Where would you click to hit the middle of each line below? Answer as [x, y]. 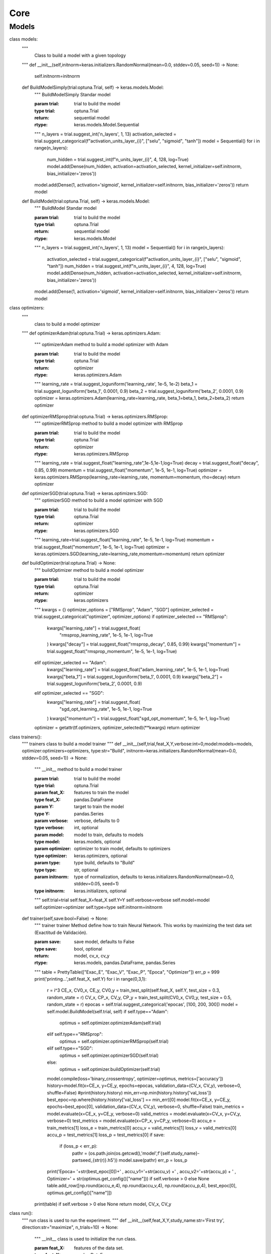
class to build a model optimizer [67, 324]
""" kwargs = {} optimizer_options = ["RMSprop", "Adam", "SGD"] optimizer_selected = [124, 609]
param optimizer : [53, 849]
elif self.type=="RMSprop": [75, 1034]
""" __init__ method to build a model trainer [78, 769]
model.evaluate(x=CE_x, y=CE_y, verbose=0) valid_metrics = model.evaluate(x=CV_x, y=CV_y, [144, 1114]
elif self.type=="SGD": [70, 1048]
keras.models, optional [98, 842]
